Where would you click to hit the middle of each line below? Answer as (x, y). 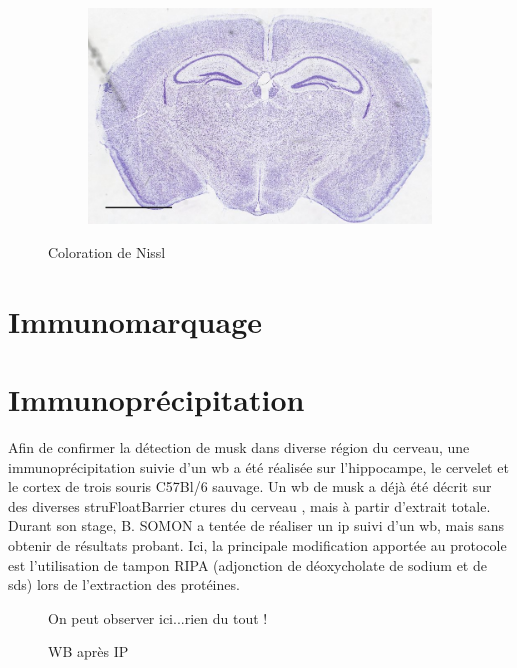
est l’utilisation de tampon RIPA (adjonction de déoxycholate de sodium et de (247, 564)
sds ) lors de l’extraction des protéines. (124, 584)
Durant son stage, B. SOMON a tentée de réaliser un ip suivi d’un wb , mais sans (256, 525)
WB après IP (88, 651)
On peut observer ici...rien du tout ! (158, 617)
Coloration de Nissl (107, 252)
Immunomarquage (135, 320)
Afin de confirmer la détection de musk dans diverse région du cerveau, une (239, 447)
